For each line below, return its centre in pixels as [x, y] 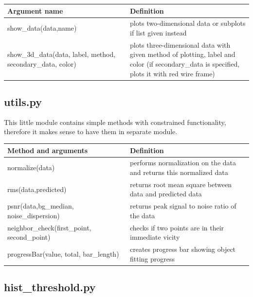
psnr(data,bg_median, [41, 206]
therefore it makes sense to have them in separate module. [91, 131]
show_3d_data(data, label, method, [62, 54]
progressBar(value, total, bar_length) [63, 253]
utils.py [23, 102]
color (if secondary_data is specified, [185, 63]
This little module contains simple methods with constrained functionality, [115, 122]
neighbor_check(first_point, [49, 227]
